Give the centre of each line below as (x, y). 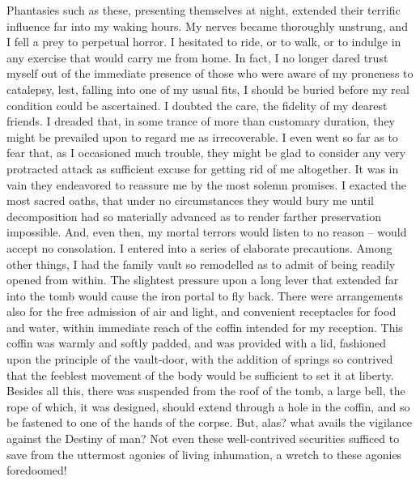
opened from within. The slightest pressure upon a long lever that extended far (203, 280)
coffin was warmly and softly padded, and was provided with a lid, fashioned (197, 343)
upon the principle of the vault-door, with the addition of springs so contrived (200, 359)
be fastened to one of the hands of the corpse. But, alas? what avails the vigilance (210, 422)
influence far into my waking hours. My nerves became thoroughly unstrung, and (207, 26)
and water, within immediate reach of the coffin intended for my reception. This (205, 327)
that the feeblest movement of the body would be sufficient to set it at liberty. (200, 375)
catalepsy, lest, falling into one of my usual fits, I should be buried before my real (208, 89)
